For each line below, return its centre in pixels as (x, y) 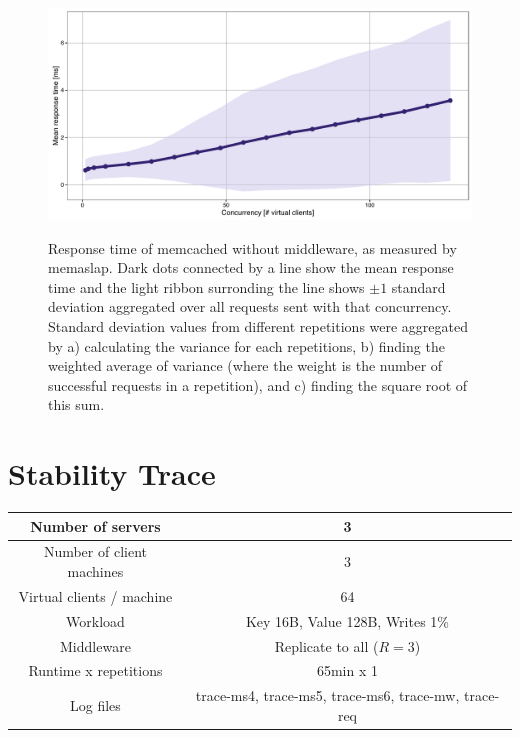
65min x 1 (347, 670)
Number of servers (95, 525)
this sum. (76, 404)
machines (95, 571)
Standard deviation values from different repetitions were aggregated (258, 325)
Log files (95, 705)
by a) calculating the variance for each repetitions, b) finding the (246, 345)
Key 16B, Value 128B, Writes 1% (347, 620)
